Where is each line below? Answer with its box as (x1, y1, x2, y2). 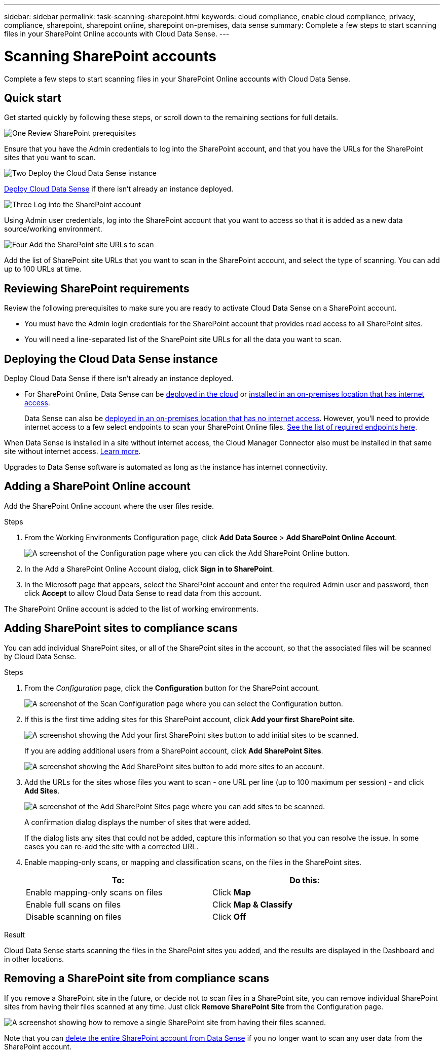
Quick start (4, 91, 61, 104)
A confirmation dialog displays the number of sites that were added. (24, 817, 251, 826)
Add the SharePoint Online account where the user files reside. (4, 501, 214, 510)
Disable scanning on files (26, 911, 122, 922)
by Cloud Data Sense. (4, 652, 77, 661)
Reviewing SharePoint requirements (4, 282, 190, 295)
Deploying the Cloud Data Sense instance (4, 352, 218, 365)
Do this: (289, 875, 320, 885)
